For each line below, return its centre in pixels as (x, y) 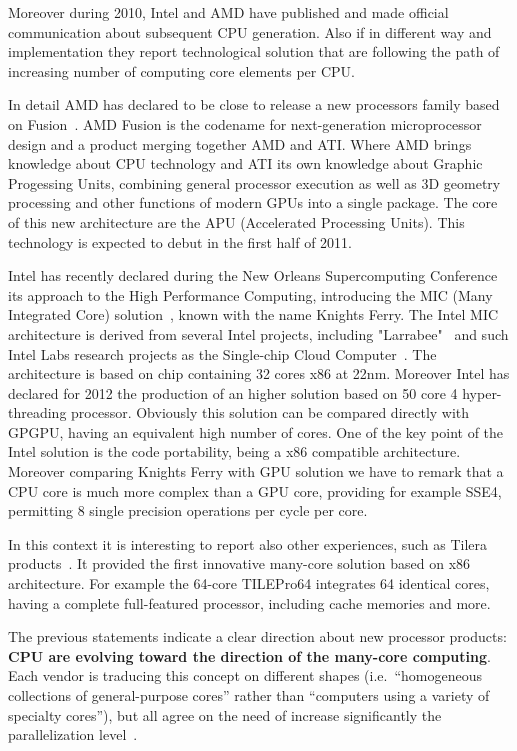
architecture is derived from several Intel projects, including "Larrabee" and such (258, 333)
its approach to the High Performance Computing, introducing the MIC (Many (250, 294)
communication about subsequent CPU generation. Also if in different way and (250, 31)
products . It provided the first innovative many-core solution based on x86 (239, 563)
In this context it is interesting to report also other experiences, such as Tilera (248, 543)
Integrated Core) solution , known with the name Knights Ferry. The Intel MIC (253, 314)
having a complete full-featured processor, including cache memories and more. (249, 602)
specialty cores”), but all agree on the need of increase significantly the (225, 714)
